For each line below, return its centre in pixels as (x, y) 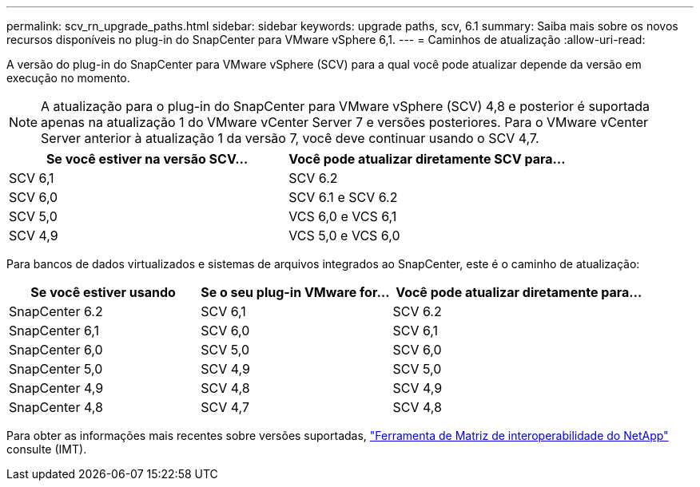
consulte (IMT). (47, 449)
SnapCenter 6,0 (56, 350)
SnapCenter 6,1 (54, 331)
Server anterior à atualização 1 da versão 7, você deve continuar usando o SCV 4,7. (290, 138)
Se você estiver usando (103, 292)
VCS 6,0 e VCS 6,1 (343, 216)
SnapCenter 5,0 (56, 369)
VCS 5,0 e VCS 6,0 (344, 236)
